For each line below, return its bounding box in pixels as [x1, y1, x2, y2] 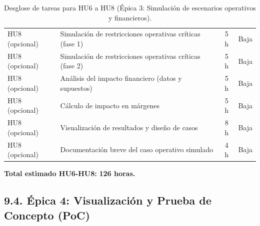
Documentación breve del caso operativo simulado [60, 144, 213, 155]
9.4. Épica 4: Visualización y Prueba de [4, 193, 211, 208]
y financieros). [108, 12, 152, 22]
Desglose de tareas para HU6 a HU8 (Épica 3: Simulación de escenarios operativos [4, 2, 256, 12]
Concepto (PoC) [4, 207, 90, 223]
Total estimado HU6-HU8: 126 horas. [4, 168, 135, 179]
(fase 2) [60, 60, 83, 71]
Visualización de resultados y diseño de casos [60, 122, 198, 132]
